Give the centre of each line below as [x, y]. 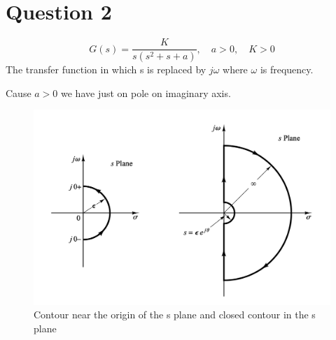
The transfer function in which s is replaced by [106, 69]
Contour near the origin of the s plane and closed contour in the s [175, 315]
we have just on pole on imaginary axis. [146, 93]
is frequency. [287, 69]
